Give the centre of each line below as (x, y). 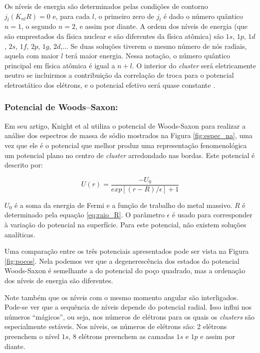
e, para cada (71, 16)
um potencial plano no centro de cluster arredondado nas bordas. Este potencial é (130, 155)
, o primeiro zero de (124, 16)
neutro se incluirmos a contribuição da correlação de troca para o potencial (119, 75)
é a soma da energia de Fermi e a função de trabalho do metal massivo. (123, 205)
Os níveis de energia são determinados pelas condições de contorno (106, 6)
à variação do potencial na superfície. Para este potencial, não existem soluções (126, 224)
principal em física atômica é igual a (60, 65)
